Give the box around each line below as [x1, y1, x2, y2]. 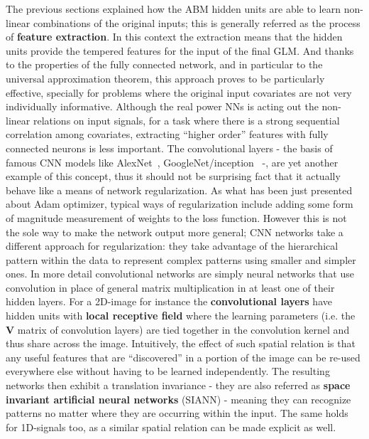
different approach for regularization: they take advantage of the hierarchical [6, 238, 338, 253]
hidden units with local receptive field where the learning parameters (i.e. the [6, 308, 356, 323]
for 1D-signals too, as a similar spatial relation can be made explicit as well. [6, 419, 336, 434]
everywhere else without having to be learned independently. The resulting [6, 364, 330, 379]
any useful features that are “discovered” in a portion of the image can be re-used [6, 349, 360, 364]
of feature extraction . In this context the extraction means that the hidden [6, 29, 343, 44]
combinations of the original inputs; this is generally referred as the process [33, 15, 360, 30]
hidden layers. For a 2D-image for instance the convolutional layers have [6, 294, 332, 309]
